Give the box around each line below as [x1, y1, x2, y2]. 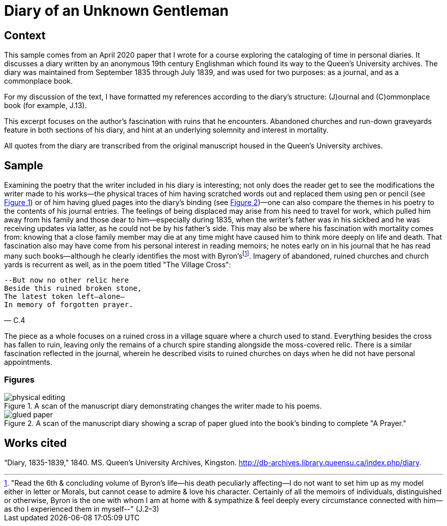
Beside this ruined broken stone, [4, 284, 142, 292]
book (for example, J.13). [4, 101, 87, 110]
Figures [4, 374, 35, 385]
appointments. [4, 357, 53, 366]
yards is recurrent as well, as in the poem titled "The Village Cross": [4, 260, 231, 269]
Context [4, 29, 46, 42]
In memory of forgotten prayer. [4, 300, 133, 309]
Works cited [4, 436, 67, 449]
